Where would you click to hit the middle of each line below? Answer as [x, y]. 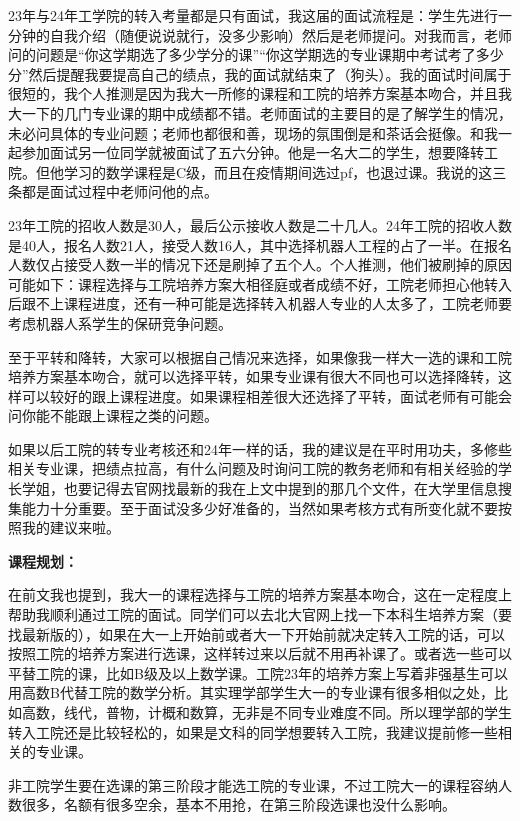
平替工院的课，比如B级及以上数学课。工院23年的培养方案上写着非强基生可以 [258, 672]
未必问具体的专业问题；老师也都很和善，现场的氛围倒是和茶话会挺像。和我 [253, 132]
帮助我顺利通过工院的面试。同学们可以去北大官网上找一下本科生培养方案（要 [260, 614]
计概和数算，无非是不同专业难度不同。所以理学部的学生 [329, 712]
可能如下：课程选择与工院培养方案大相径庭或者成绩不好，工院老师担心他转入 [260, 283]
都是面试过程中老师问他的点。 [119, 191]
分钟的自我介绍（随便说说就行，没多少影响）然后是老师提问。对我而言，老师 [260, 34]
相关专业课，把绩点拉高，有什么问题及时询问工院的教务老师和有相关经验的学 [260, 468]
